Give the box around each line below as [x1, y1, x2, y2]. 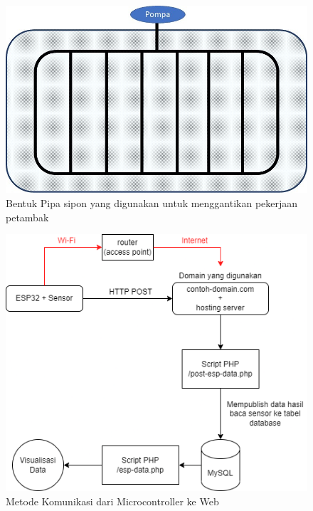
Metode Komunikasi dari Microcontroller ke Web [6, 493, 219, 508]
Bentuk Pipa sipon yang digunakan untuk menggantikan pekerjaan [6, 195, 298, 210]
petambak [6, 209, 49, 224]
